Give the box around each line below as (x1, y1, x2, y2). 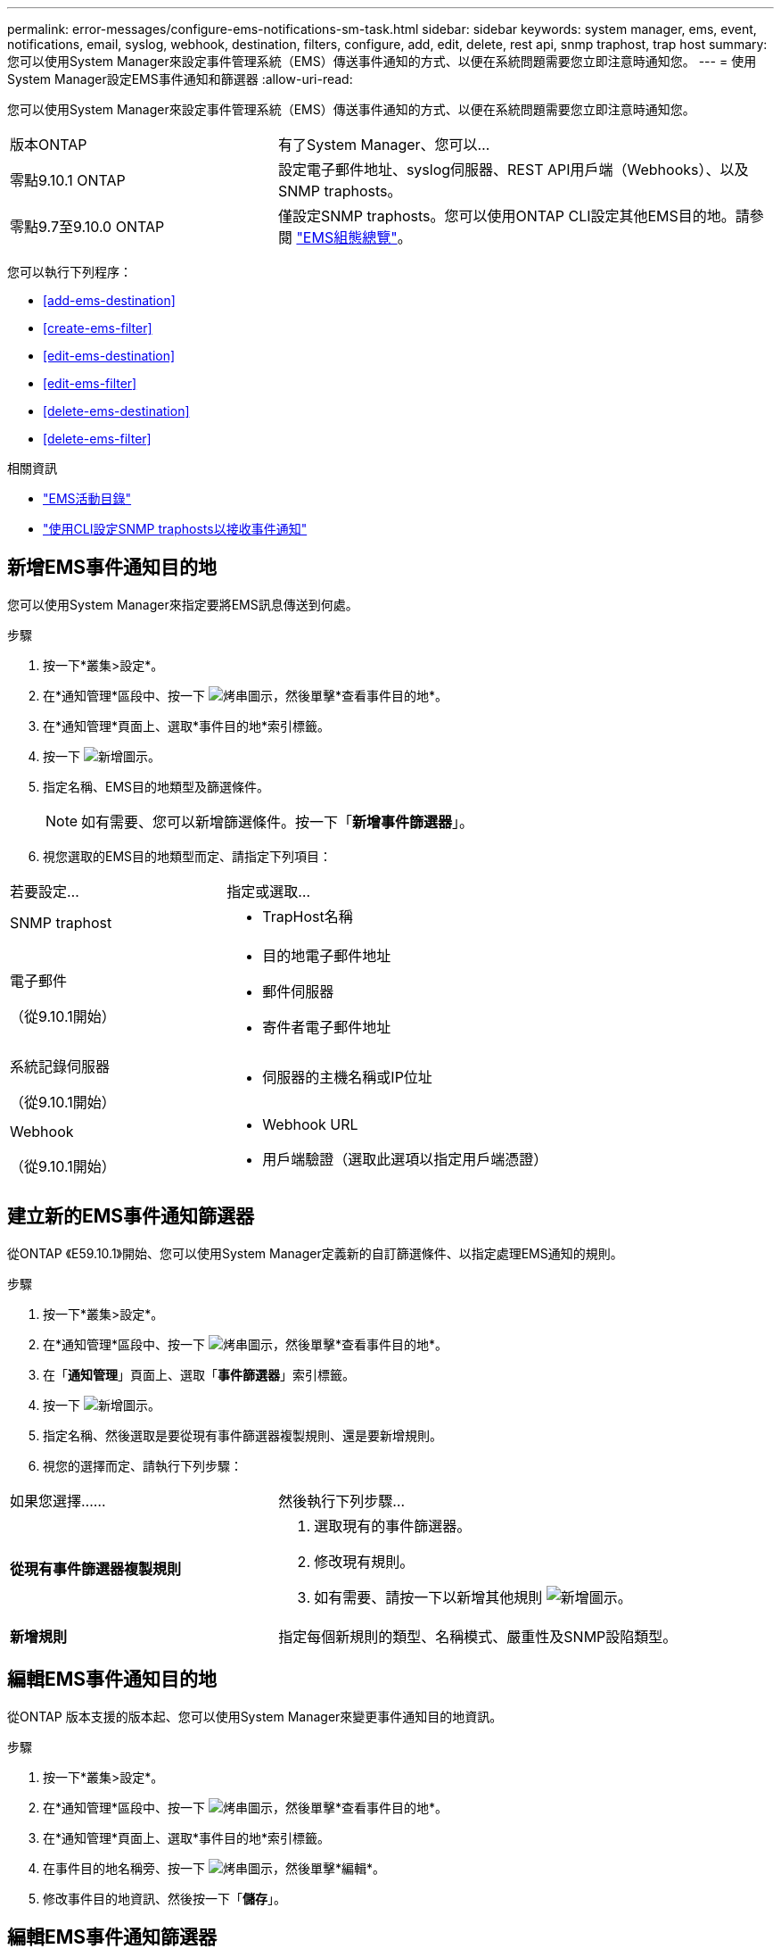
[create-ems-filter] (43, 320, 152, 336)
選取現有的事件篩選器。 (314, 1516, 472, 1535)
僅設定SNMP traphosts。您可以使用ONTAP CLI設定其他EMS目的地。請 (277, 207, 750, 225)
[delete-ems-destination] (43, 403, 190, 419)
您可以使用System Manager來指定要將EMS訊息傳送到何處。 (7, 596, 358, 612)
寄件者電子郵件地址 (262, 1017, 391, 1036)
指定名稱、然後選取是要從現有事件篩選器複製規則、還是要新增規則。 (43, 1427, 442, 1443)
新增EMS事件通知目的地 (7, 556, 218, 579)
